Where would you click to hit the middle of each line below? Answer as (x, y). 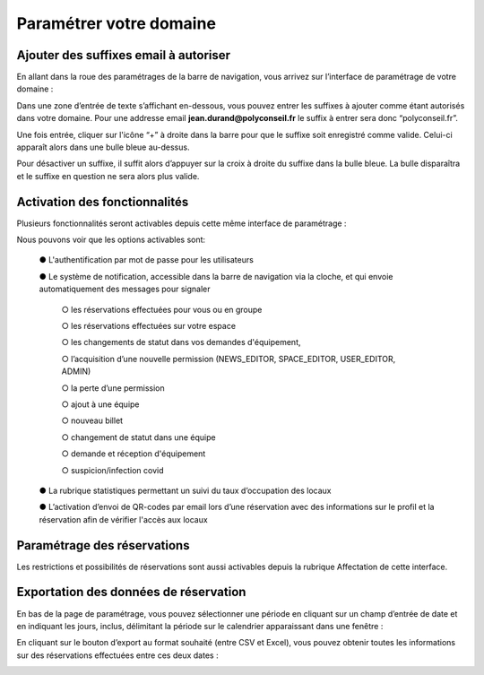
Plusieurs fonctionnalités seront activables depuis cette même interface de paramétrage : (181, 223)
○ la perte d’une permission (113, 388)
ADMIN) (76, 371)
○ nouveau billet (92, 420)
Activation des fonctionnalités (103, 202)
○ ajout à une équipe (100, 404)
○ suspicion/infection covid (112, 470)
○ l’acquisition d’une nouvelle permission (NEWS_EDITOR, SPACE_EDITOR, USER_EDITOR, (229, 359)
